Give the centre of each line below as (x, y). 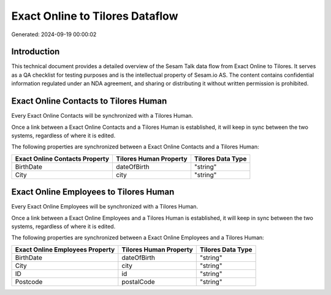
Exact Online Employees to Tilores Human (93, 192)
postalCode (139, 282)
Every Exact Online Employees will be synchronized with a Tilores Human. (105, 207)
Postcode (29, 282)
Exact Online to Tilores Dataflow (95, 16)
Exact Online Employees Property (65, 250)
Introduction (36, 52)
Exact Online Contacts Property (62, 158)
